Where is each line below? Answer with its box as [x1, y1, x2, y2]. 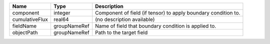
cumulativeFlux [12, 16, 48, 22]
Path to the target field [95, 29, 148, 36]
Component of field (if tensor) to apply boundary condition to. [95, 9, 240, 16]
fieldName [12, 22, 37, 29]
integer [53, 9, 70, 16]
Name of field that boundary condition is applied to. [95, 22, 216, 29]
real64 [53, 16, 69, 22]
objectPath [12, 29, 38, 36]
